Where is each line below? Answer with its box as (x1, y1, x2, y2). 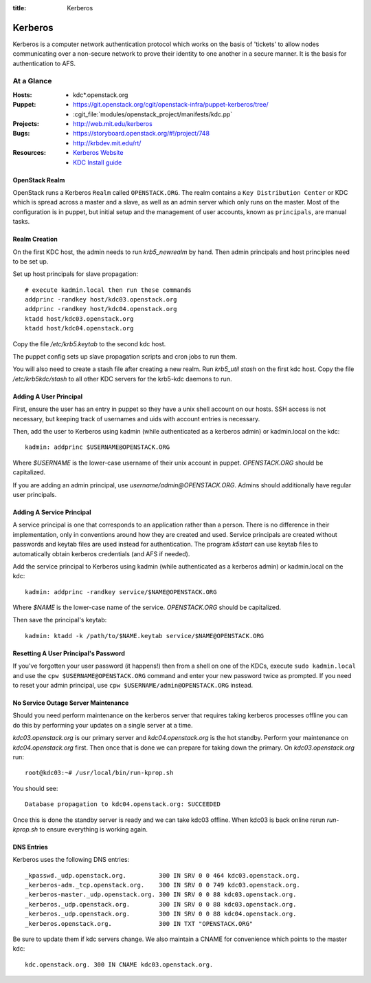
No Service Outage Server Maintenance (12, 699, 129, 707)
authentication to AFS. (12, 59, 76, 67)
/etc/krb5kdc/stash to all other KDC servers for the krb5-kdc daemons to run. (12, 374, 232, 383)
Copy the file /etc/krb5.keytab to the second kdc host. (12, 339, 166, 348)
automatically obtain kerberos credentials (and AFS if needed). (12, 549, 190, 558)
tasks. (12, 218, 30, 226)
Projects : (12, 120, 39, 127)
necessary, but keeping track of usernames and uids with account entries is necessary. (12, 414, 260, 423)
